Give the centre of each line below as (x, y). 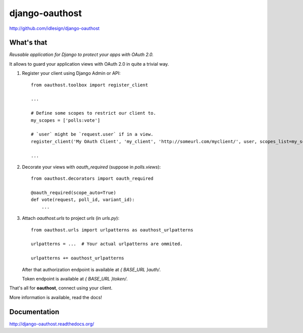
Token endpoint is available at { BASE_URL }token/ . (75, 279)
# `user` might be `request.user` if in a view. (92, 134)
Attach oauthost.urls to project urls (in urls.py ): (71, 218)
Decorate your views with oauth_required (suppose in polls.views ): (91, 167)
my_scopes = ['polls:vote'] (66, 120)
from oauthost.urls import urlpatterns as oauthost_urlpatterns (112, 230)
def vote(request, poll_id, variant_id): (83, 200)
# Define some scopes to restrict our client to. (94, 113)
